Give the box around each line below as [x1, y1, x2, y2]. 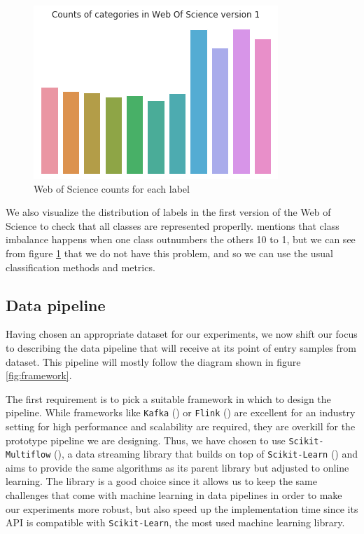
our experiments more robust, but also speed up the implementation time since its [6, 501, 358, 516]
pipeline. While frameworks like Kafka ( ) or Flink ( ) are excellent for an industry [6, 405, 356, 420]
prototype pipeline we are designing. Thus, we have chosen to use [6, 432, 286, 447]
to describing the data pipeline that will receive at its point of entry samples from [6, 340, 356, 355]
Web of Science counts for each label [34, 181, 190, 196]
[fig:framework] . [6, 368, 72, 383]
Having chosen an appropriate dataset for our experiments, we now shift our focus [6, 327, 358, 341]
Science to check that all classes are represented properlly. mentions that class [6, 218, 339, 233]
